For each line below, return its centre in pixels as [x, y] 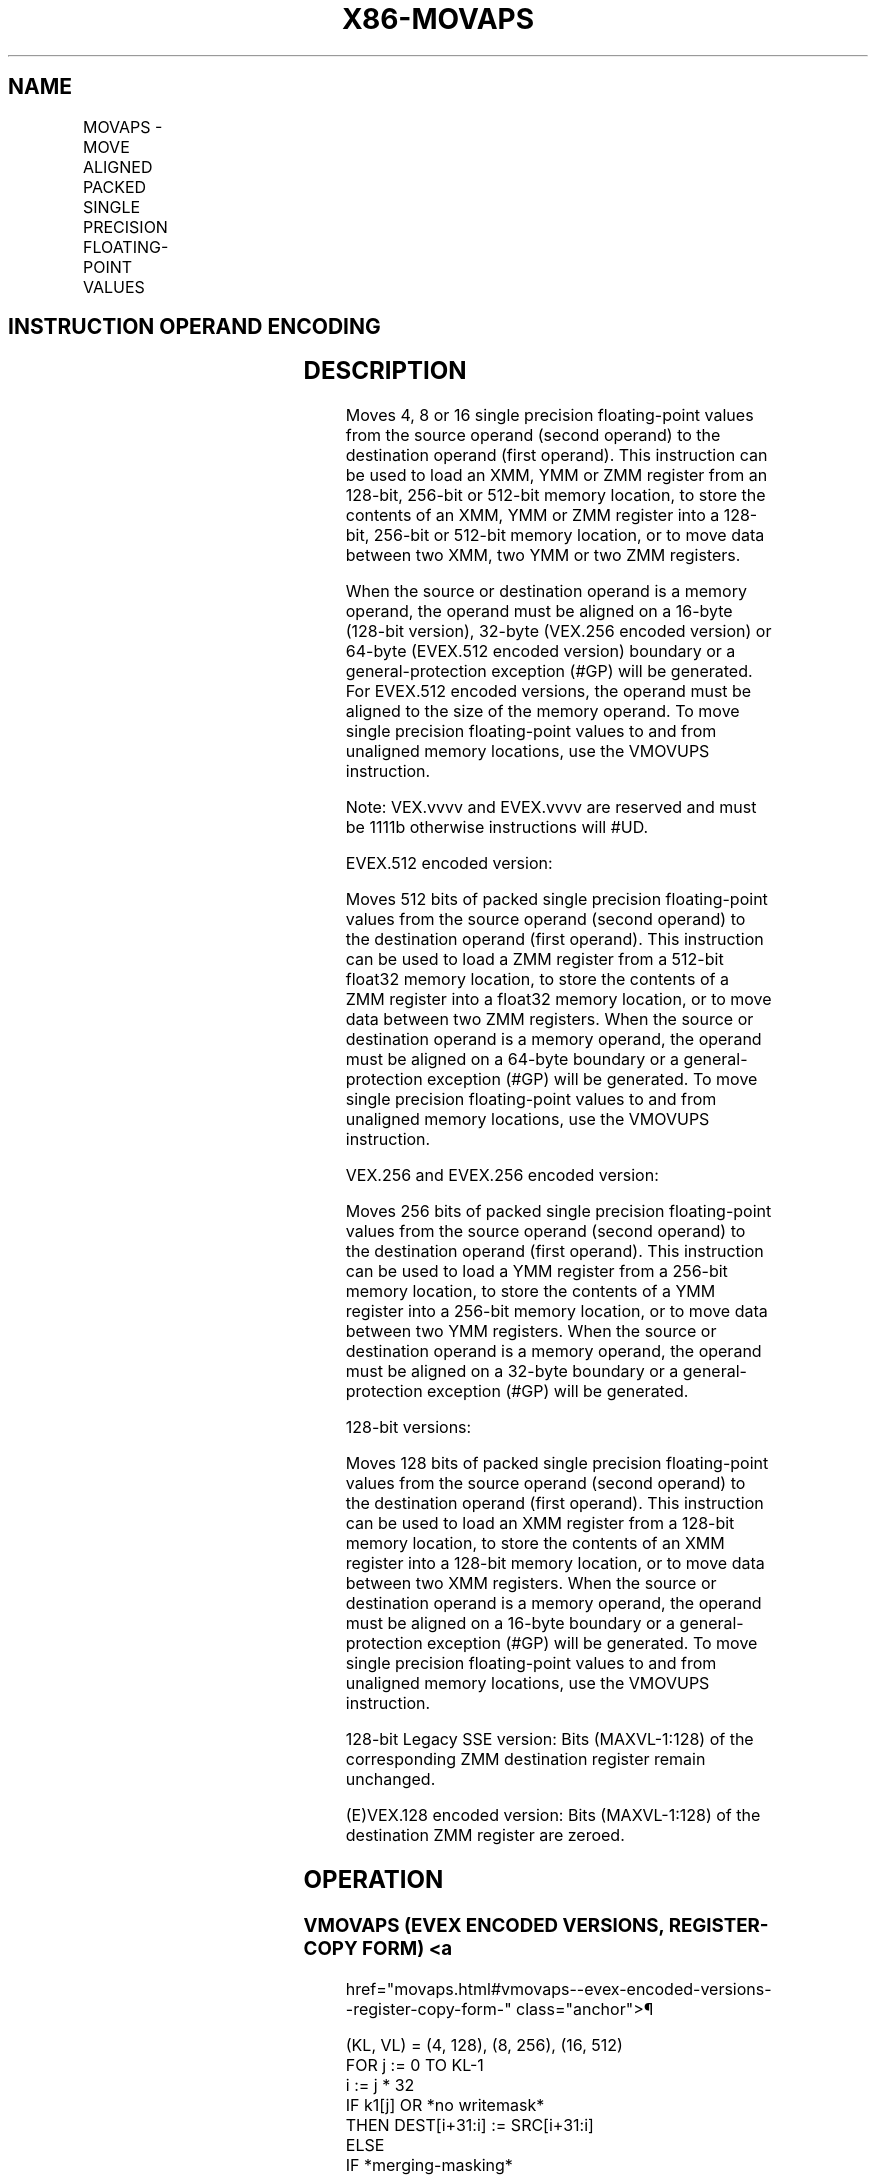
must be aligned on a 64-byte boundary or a [512, 1059]
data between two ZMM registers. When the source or [549, 1019]
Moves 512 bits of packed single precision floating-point [556, 899]
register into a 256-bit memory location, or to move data [556, 1311]
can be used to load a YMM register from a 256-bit [536, 1271]
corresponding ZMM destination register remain [525, 1759]
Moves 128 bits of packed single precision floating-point [557, 1463]
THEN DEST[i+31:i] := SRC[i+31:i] [469, 2124]
